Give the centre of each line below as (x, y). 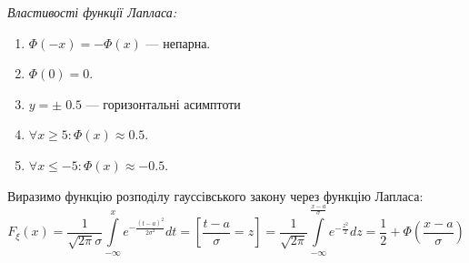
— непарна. (178, 42)
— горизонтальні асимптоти (163, 103)
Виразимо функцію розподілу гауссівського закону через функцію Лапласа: (215, 195)
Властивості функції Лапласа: (92, 12)
